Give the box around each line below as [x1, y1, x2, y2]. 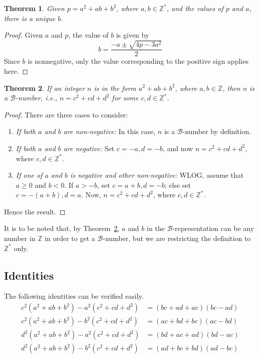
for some [112, 92, 139, 103]
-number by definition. [182, 126, 251, 137]
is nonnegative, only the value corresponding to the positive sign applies [28, 56, 248, 66]
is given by [116, 30, 149, 40]
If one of [16, 170, 43, 180]
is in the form [94, 82, 136, 93]
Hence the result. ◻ [4, 206, 66, 216]
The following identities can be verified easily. [4, 291, 144, 301]
